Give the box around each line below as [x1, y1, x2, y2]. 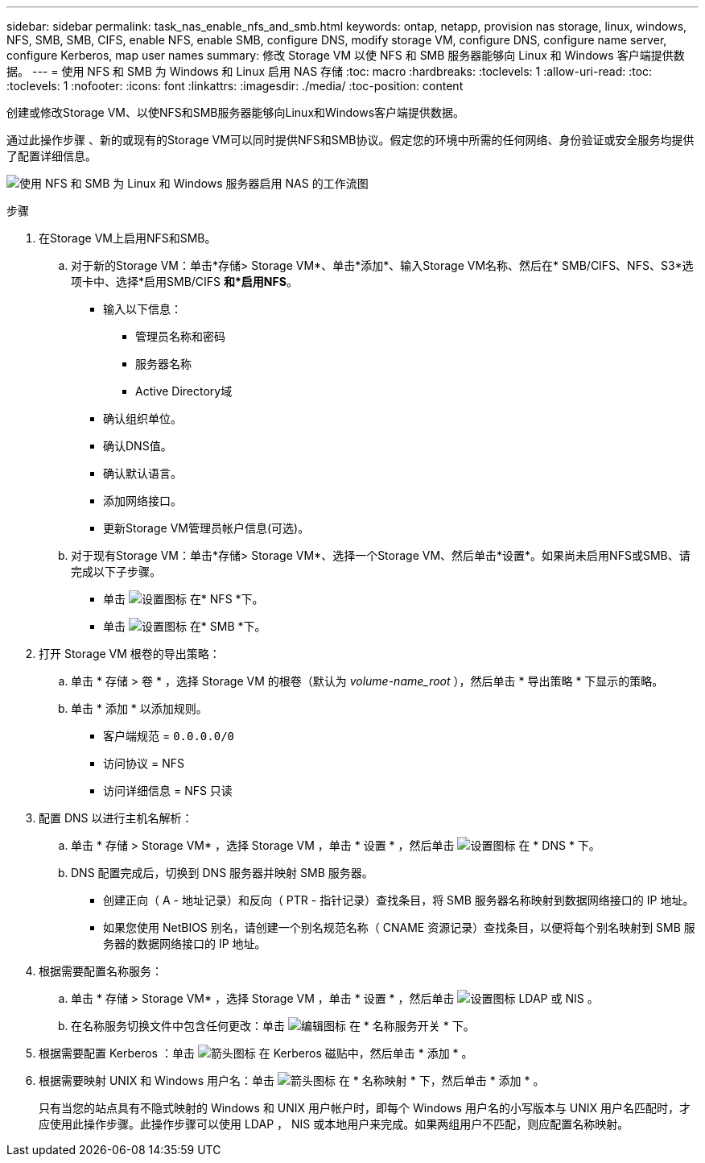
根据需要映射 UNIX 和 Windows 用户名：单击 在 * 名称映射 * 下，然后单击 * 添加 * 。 [39, 1074, 545, 1087]
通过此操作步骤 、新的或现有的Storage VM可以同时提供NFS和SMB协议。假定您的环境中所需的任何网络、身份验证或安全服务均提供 [6, 133, 695, 147]
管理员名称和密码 [135, 329, 225, 343]
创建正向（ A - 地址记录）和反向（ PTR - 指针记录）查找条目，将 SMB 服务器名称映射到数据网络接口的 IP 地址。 [103, 893, 695, 907]
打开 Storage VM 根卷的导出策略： [39, 647, 221, 660]
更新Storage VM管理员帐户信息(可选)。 [103, 521, 310, 535]
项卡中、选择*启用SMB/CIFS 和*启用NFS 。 [71, 275, 298, 288]
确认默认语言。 [103, 466, 182, 480]
